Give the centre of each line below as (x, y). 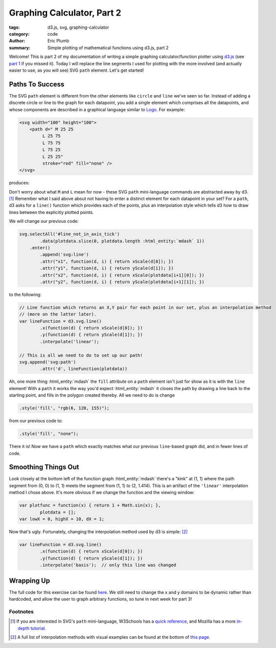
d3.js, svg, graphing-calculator (78, 27)
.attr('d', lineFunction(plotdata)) (84, 369)
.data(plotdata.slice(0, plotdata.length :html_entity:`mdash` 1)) (122, 241)
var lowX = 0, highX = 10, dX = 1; (62, 519)
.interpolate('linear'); (69, 342)
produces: (19, 183)
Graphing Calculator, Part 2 (65, 13)
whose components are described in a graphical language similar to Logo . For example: (97, 109)
